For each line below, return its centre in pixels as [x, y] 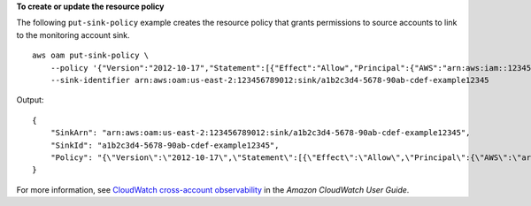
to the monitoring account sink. [73, 34]
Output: [30, 100]
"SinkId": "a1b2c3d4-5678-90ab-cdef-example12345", [165, 145]
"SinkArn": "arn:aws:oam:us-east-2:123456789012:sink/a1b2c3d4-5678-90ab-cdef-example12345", [260, 133]
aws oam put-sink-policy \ [91, 56]
